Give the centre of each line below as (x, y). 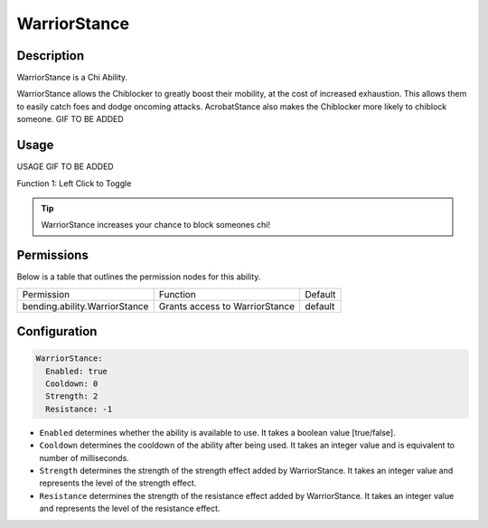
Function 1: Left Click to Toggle (74, 183)
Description (51, 56)
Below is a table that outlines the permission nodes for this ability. (139, 277)
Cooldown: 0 (72, 384)
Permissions (53, 255)
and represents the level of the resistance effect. (130, 509)
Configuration (57, 331)
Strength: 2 (72, 396)
